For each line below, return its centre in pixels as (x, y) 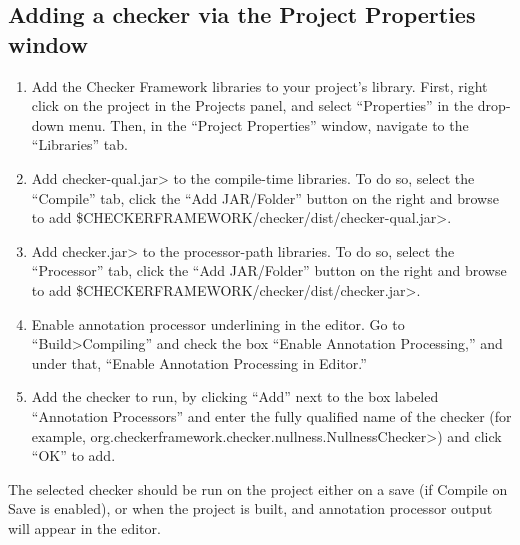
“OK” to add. (73, 455)
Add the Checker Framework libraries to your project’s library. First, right (259, 85)
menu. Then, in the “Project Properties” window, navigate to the (268, 124)
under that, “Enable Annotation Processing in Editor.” (199, 362)
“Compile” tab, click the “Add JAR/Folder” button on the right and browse (265, 197)
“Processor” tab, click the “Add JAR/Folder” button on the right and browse (269, 270)
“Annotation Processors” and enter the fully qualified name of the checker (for (271, 415)
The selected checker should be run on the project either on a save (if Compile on (258, 488)
